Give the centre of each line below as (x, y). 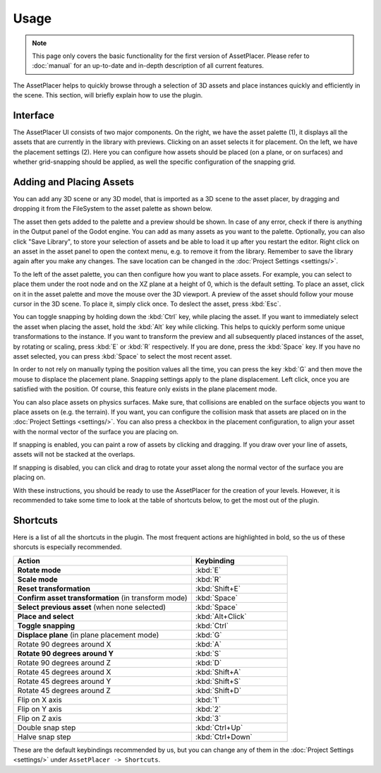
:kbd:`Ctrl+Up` (219, 727)
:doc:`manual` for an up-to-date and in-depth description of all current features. (148, 66)
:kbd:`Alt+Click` (221, 616)
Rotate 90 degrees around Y (66, 653)
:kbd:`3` (208, 718)
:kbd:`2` (208, 709)
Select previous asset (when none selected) (91, 607)
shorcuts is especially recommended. (67, 547)
